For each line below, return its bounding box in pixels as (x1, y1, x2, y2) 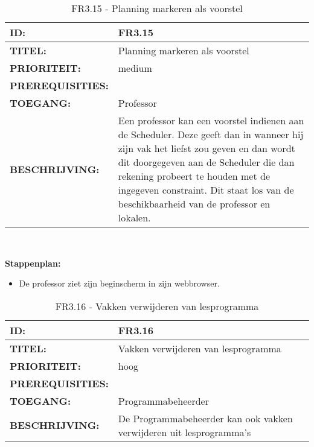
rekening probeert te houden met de (118, 169, 270, 183)
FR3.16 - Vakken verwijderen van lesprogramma (55, 299, 259, 313)
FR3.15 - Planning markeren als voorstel (71, 1, 243, 15)
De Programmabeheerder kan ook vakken (118, 411, 293, 425)
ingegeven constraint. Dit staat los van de (118, 183, 294, 197)
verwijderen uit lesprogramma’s (118, 425, 251, 439)
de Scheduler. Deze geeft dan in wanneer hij (118, 127, 304, 141)
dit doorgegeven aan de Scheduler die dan (118, 155, 295, 169)
